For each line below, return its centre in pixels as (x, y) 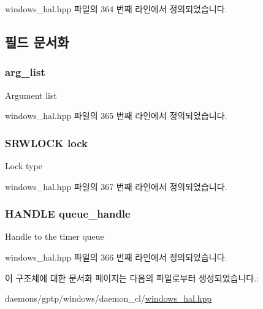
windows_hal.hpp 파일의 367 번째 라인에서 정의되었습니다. (116, 186)
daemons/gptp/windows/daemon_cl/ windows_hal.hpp (109, 298)
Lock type (24, 166)
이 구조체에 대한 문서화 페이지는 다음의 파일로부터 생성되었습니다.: (132, 277)
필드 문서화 (37, 41)
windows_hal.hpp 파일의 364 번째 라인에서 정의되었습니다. (116, 9)
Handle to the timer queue (55, 236)
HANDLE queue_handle (68, 214)
